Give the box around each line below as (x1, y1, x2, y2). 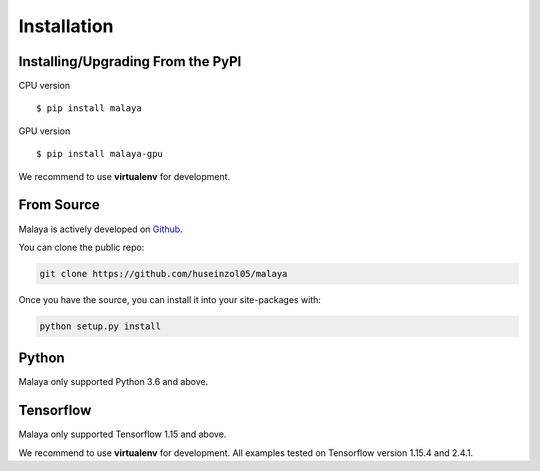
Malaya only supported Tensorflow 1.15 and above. (18, 428, 227, 440)
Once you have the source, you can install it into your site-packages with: (18, 293, 322, 305)
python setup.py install (39, 320, 162, 332)
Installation (18, 15, 114, 37)
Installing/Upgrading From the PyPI (18, 53, 242, 70)
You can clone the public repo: (18, 241, 145, 253)
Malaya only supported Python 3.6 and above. (18, 376, 209, 388)
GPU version (18, 125, 71, 137)
